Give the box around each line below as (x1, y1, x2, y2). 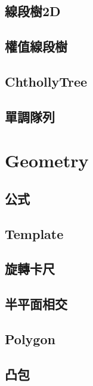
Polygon (5, 330, 55, 348)
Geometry (5, 148, 89, 173)
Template (5, 224, 64, 243)
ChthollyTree (5, 72, 88, 90)
